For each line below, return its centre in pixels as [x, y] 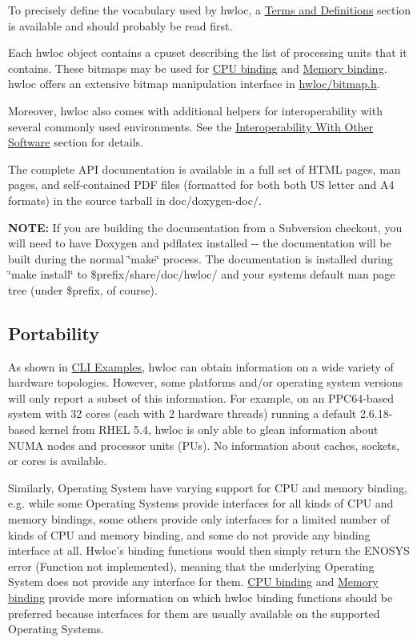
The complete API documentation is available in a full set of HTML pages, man [204, 169]
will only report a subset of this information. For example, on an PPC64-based [201, 397]
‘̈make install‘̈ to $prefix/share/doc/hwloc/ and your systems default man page [202, 274]
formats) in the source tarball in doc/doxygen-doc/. [135, 200]
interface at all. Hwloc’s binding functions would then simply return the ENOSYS [209, 550]
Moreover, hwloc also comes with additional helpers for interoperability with [195, 110]
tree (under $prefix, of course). [83, 289]
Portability [54, 333]
